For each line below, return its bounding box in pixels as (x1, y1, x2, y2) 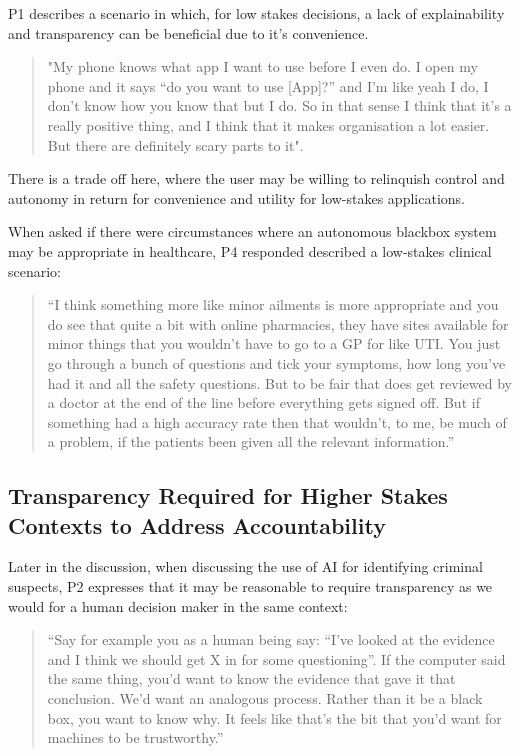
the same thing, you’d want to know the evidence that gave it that (47, 668, 456, 689)
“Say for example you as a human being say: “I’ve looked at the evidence (47, 629, 495, 650)
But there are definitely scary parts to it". (47, 134, 304, 155)
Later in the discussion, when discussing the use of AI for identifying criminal (8, 556, 483, 577)
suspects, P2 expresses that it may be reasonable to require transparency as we (8, 576, 493, 597)
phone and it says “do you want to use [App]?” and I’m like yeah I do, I (47, 75, 489, 96)
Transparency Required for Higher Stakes (8, 480, 448, 511)
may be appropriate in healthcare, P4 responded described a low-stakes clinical (8, 240, 492, 261)
